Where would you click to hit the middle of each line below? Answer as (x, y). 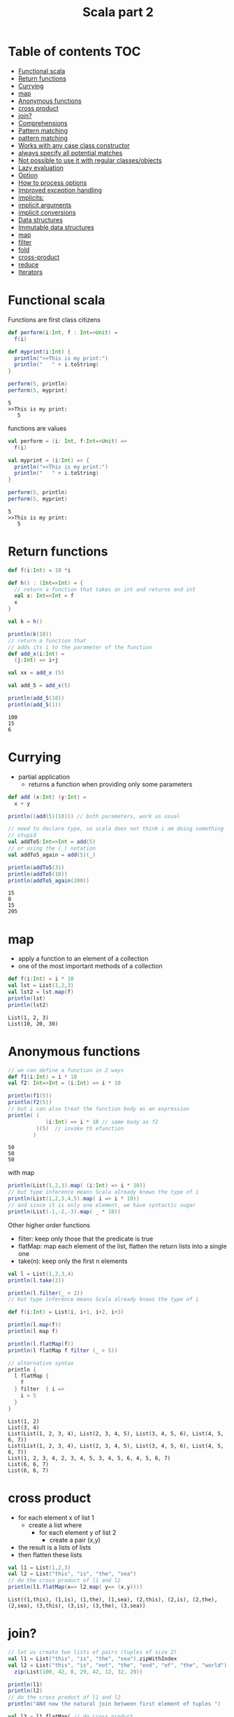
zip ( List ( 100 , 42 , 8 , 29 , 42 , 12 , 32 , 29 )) (79, 1671)
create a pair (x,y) (75, 1540)
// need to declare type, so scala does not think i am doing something (116, 829)
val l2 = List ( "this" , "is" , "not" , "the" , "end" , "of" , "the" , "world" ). (119, 1665)
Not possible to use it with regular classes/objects (90, 160)
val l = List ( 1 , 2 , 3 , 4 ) (41, 1274)
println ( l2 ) (25, 1691)
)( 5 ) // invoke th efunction (80, 1129)
